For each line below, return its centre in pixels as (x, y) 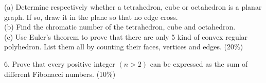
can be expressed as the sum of (199, 63)
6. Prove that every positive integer (60, 63)
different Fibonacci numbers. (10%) (60, 74)
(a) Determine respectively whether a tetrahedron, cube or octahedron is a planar (133, 7)
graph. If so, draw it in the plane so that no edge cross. (91, 17)
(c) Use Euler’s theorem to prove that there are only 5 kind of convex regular (126, 36)
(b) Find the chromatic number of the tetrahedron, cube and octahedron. (120, 27)
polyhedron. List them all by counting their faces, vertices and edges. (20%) (124, 47)
